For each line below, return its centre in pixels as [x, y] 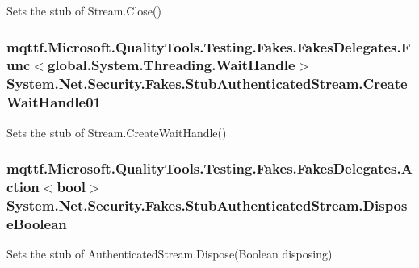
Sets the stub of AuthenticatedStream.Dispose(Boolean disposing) [170, 254]
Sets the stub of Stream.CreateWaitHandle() [117, 132]
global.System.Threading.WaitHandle [171, 65]
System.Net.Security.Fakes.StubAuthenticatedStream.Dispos [207, 205]
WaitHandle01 [54, 102]
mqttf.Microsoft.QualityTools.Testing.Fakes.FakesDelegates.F [209, 46]
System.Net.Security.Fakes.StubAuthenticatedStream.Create [207, 84]
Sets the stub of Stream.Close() [84, 10]
